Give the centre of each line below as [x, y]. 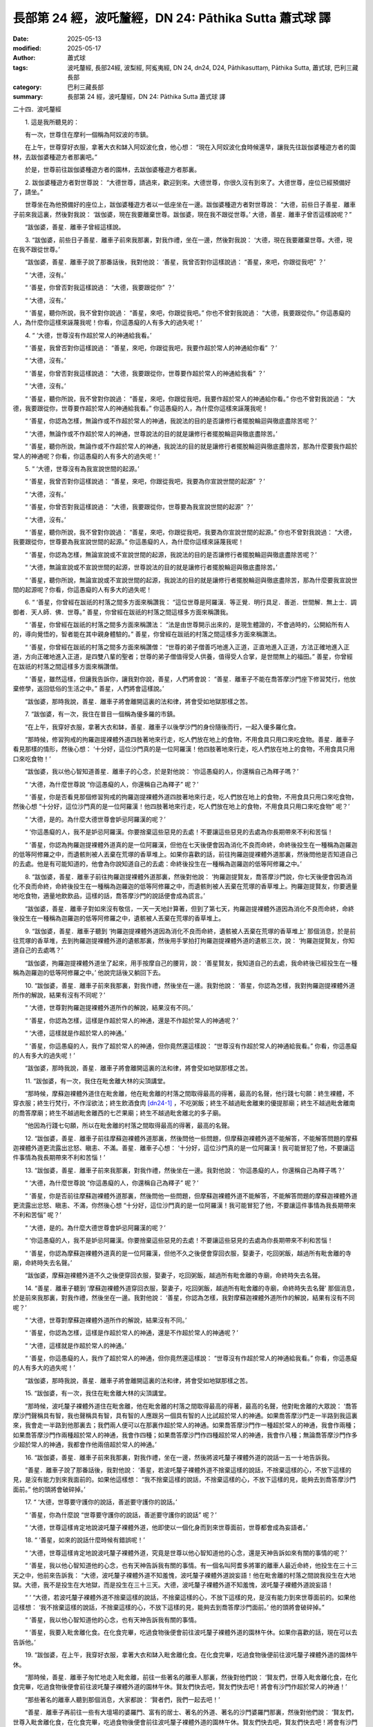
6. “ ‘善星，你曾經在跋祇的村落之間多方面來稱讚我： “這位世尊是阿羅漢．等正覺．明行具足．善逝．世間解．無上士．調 [191, 602]
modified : [27, 48]
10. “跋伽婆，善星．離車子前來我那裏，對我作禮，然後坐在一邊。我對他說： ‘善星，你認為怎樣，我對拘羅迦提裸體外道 [190, 985]
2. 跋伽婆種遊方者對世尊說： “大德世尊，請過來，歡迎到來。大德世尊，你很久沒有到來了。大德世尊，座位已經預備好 [188, 182]
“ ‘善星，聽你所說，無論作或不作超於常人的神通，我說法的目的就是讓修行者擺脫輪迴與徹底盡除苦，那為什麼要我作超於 [191, 446]
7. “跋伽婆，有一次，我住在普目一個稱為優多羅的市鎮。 [102, 714]
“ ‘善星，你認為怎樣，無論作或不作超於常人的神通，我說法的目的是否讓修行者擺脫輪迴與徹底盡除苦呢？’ [171, 421]
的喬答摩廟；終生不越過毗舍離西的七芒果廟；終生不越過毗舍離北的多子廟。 [118, 1113]
